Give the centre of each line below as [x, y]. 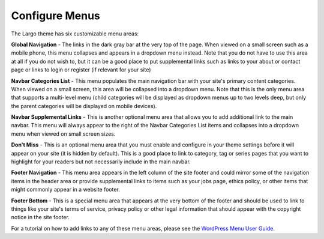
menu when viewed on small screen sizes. [63, 134]
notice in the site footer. [40, 217]
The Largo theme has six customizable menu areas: [75, 34]
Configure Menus [55, 16]
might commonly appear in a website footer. [65, 190]
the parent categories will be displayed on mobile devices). [84, 106]
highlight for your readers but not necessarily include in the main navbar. [101, 162]
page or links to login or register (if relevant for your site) [81, 70]
